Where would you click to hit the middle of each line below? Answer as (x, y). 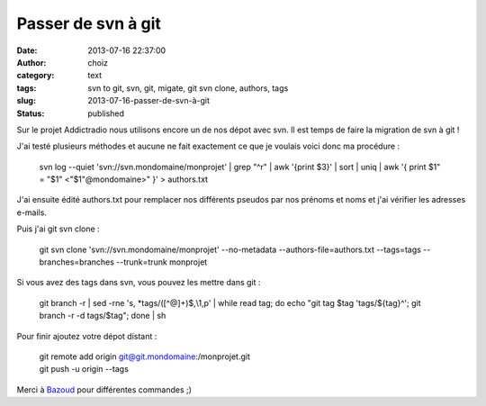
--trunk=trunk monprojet (162, 262)
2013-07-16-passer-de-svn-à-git (149, 101)
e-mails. (31, 212)
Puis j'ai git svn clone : (58, 229)
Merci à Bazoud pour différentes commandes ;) (104, 389)
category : (36, 76)
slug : (26, 101)
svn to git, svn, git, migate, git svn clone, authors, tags (188, 88)
